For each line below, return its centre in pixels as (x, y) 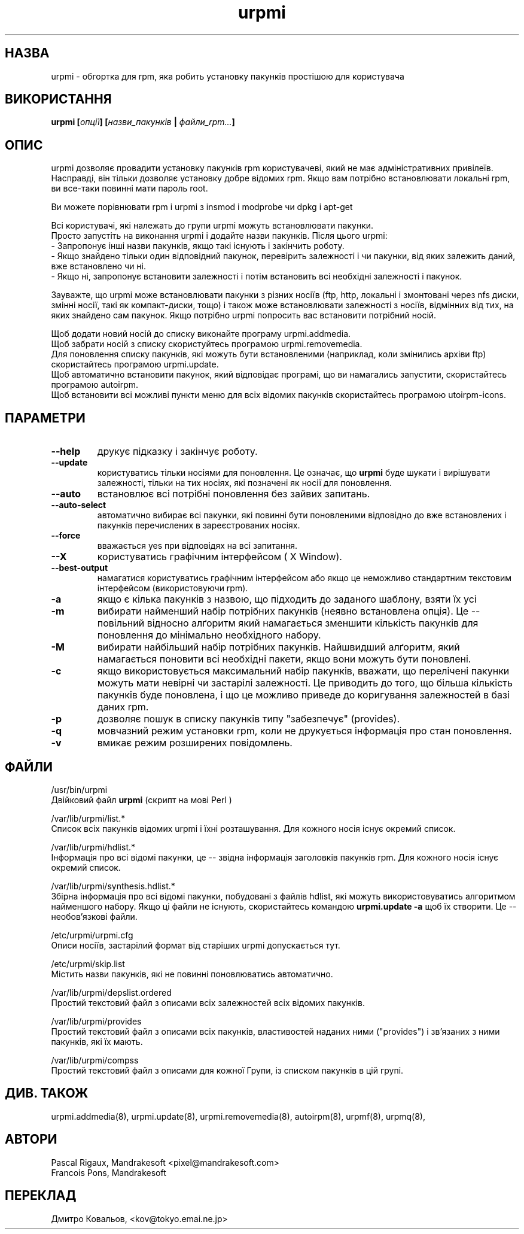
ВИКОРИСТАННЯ (58, 99)
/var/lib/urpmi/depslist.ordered (111, 992)
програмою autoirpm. (95, 385)
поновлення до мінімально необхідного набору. (209, 635)
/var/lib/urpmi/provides (96, 1021)
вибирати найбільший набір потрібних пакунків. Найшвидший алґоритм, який (278, 647)
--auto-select (79, 505)
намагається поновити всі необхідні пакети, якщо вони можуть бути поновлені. (284, 659)
